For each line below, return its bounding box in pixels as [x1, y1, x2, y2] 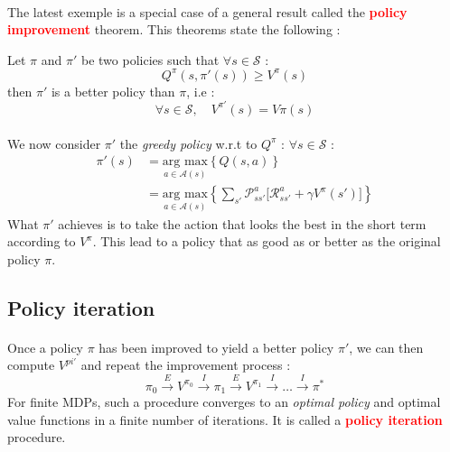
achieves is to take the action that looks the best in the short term [58, 214, 427, 233]
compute [7, 355, 55, 374]
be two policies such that [80, 50, 220, 69]
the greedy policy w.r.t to [119, 134, 258, 152]
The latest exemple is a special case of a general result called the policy [7, 2, 408, 21]
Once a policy [7, 337, 83, 356]
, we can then [349, 337, 424, 356]
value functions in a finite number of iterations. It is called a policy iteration [7, 410, 443, 429]
